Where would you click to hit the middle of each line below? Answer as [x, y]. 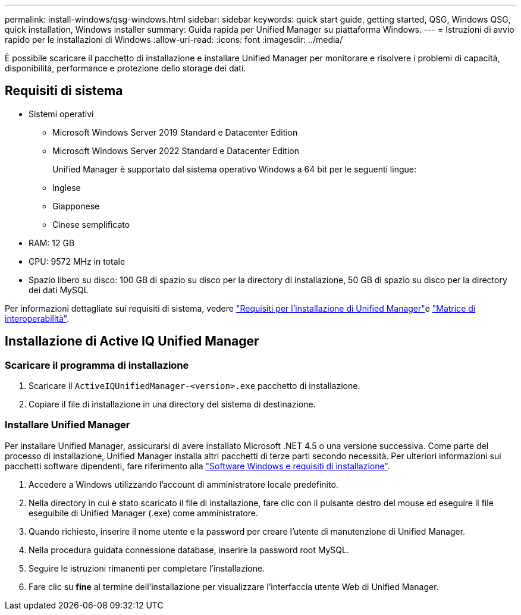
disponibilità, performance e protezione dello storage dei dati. [125, 68]
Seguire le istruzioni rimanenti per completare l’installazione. [147, 568]
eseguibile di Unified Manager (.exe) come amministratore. [143, 513]
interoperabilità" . [37, 318]
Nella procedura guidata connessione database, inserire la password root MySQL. [189, 550]
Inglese [67, 187]
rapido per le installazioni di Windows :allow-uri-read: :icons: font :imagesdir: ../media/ [174, 40]
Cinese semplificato [91, 224]
